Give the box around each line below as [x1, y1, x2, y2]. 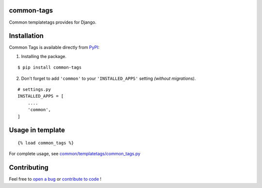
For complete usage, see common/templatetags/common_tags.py [9, 151, 141, 157]
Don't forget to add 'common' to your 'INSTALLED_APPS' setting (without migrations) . [21, 75, 196, 81]
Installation [9, 32, 44, 40]
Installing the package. [21, 53, 66, 59]
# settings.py [17, 87, 51, 92]
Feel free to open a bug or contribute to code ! [9, 176, 102, 182]
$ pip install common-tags [17, 65, 82, 70]
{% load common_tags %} [17, 140, 74, 145]
